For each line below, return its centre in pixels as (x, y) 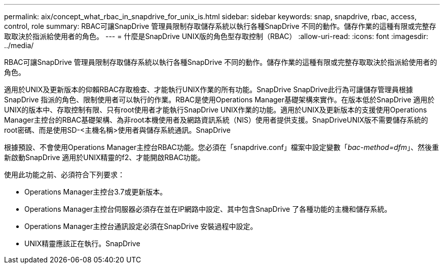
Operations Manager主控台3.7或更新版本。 (96, 192)
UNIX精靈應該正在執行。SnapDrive (82, 243)
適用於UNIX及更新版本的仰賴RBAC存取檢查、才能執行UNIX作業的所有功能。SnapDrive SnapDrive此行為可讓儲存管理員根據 (209, 89)
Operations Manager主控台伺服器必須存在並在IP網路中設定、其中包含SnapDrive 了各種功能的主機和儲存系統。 (208, 209)
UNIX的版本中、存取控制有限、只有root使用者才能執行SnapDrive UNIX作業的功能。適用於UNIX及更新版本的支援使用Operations (216, 110)
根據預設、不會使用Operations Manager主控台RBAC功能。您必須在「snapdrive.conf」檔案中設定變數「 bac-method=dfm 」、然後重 (222, 147)
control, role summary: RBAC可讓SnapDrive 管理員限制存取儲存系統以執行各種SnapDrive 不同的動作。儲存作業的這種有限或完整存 (220, 26)
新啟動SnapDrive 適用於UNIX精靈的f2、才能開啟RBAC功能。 (104, 157)
